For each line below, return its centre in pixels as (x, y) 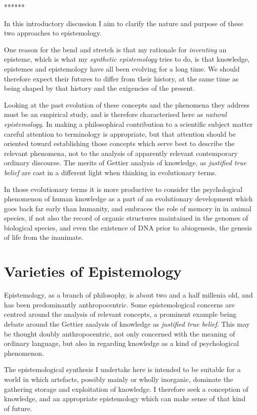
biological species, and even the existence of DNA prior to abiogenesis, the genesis (128, 227)
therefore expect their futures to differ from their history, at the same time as (121, 78)
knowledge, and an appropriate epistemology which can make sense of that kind (125, 398)
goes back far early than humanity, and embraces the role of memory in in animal (128, 208)
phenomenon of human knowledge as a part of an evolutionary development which (128, 199)
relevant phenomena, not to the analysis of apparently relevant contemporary (121, 153)
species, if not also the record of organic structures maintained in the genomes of (126, 218)
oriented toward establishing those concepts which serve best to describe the (119, 143)
